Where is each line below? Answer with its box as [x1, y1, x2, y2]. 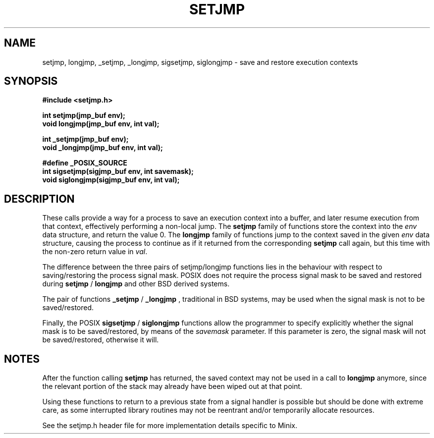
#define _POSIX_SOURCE [42, 159, 127, 167]
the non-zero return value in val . [42, 247, 148, 256]
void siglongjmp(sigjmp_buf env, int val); [42, 175, 180, 184]
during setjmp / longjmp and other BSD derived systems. [42, 279, 230, 288]
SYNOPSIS [4, 75, 58, 88]
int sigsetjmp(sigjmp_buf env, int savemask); [42, 167, 194, 176]
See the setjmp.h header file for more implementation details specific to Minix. [42, 421, 298, 430]
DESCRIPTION [4, 192, 75, 205]
